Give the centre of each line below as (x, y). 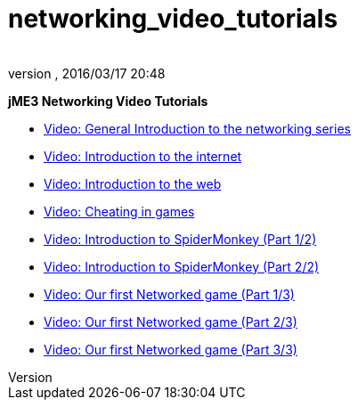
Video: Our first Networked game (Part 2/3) (171, 322)
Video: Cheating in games (119, 211)
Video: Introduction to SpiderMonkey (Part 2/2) (182, 266)
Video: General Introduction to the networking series (197, 128)
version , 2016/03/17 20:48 (87, 73)
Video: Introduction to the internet (143, 156)
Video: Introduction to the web (133, 183)
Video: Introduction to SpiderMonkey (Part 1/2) (180, 239)
